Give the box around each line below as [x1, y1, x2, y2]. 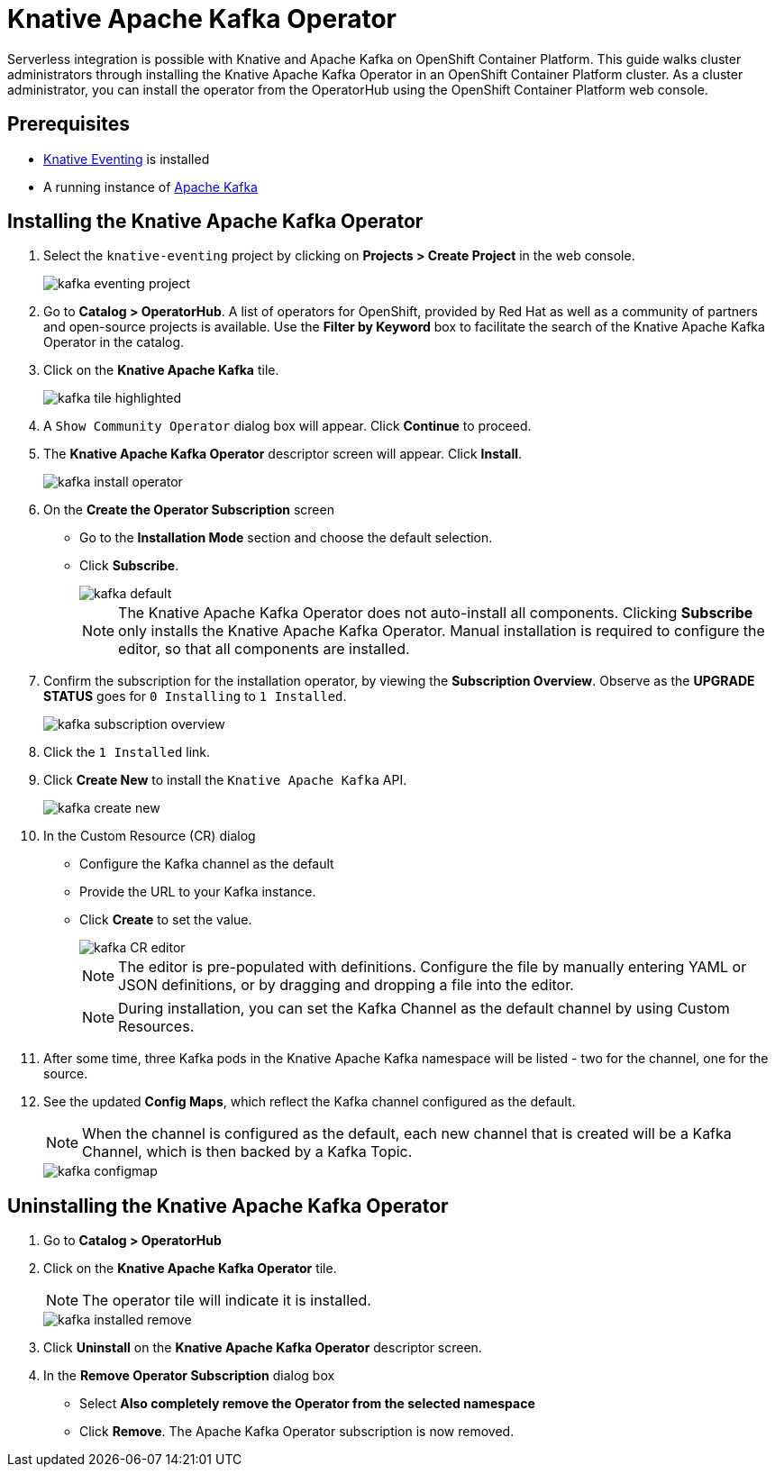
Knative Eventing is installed [43, 150, 210, 167]
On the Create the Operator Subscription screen [43, 502, 334, 518]
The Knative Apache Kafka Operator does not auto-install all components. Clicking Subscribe [118, 604, 753, 623]
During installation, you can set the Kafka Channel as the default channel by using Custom [118, 999, 730, 1018]
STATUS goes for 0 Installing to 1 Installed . [43, 688, 347, 705]
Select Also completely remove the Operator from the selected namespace [79, 1396, 535, 1412]
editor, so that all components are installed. [118, 640, 410, 659]
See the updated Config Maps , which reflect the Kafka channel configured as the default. [43, 1094, 576, 1110]
